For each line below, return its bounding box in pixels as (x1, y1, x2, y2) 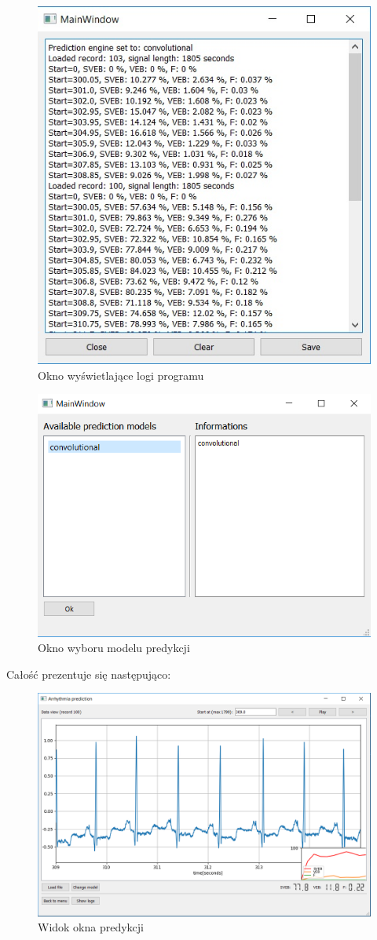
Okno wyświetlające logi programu (38, 366, 204, 383)
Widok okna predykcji (38, 919, 145, 935)
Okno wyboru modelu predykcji (38, 639, 190, 656)
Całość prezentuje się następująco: (6, 665, 171, 682)
